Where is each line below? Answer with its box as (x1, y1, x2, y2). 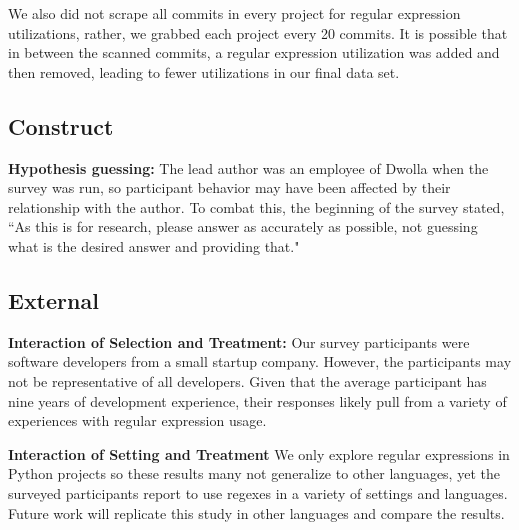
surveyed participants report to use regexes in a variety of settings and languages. (8, 482, 508, 503)
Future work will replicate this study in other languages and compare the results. (8, 502, 505, 523)
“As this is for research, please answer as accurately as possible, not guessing (8, 216, 478, 237)
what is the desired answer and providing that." (8, 235, 300, 256)
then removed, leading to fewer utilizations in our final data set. (8, 61, 400, 82)
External (8, 284, 99, 315)
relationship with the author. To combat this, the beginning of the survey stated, (8, 196, 505, 217)
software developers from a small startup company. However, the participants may (8, 351, 512, 372)
